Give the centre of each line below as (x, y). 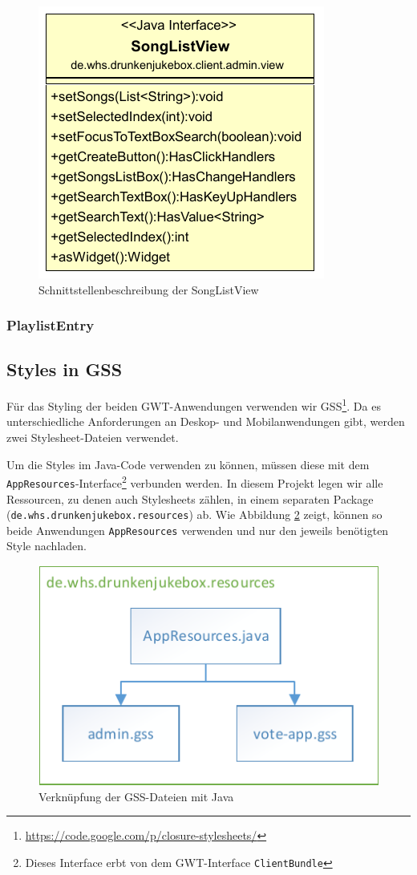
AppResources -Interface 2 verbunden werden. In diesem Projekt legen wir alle (195, 482)
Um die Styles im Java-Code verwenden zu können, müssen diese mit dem (188, 464)
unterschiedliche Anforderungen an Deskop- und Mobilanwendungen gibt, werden (206, 421)
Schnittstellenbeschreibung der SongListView (149, 289)
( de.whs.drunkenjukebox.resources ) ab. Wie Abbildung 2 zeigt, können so (194, 514)
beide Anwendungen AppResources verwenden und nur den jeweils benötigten (198, 530)
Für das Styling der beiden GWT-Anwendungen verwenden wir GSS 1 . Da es (194, 405)
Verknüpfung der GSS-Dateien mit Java (136, 796)
